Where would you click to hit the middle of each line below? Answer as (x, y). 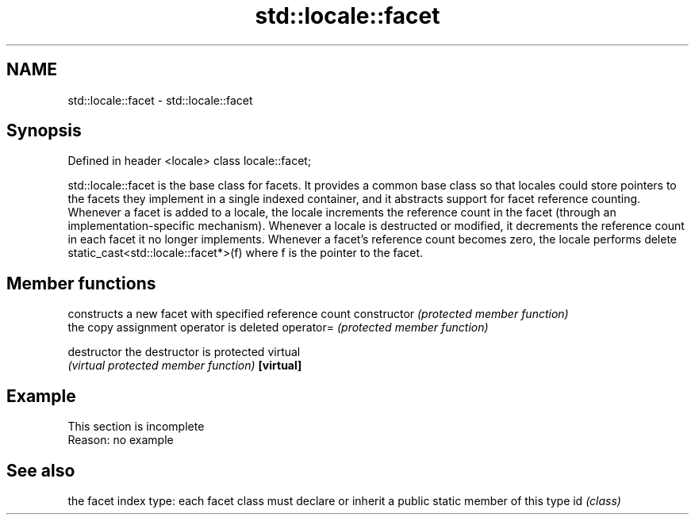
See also (41, 470)
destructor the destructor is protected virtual (184, 352)
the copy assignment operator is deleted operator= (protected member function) (278, 328)
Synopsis (44, 131)
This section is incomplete (136, 427)
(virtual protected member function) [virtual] (185, 366)
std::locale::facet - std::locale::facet (160, 100)
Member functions (81, 283)
